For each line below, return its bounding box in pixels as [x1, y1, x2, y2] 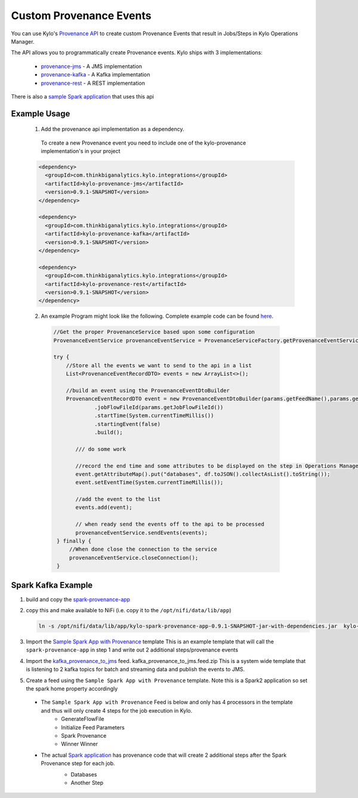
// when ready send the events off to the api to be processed [75, 521, 265, 528]
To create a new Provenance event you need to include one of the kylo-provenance [41, 139, 246, 146]
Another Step [70, 779, 104, 786]
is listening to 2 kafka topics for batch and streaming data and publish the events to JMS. [26, 666, 245, 673]
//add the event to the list [75, 496, 161, 503]
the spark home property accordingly [26, 685, 118, 692]
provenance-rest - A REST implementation [41, 79, 146, 87]
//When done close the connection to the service [69, 546, 217, 553]
